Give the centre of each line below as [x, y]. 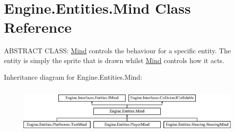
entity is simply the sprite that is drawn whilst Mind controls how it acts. [114, 60]
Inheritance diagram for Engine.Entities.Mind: [73, 77]
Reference [38, 27]
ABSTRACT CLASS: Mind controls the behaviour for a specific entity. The [117, 51]
